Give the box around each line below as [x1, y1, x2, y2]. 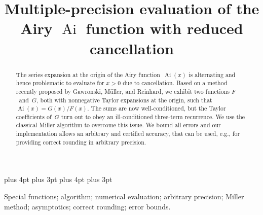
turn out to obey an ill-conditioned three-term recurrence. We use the [61, 112, 245, 121]
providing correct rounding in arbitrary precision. [16, 137, 146, 146]
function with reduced [86, 18, 243, 39]
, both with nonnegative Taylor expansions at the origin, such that [36, 95, 212, 104]
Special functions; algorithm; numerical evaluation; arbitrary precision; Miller [4, 191, 244, 202]
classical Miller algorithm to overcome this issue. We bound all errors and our [16, 121, 221, 129]
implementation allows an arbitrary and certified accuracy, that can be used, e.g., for [16, 129, 240, 138]
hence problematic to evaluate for [16, 79, 104, 87]
